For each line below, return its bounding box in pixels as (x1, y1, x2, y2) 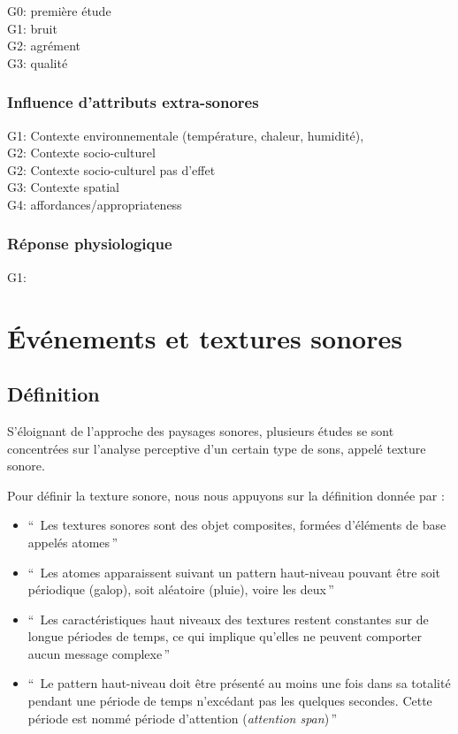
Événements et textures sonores (7, 319, 402, 356)
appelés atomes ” (27, 532, 118, 551)
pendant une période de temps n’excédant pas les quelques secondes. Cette (27, 692, 432, 710)
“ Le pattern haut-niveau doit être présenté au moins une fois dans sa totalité (27, 674, 451, 692)
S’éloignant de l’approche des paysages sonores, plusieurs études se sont (7, 421, 394, 440)
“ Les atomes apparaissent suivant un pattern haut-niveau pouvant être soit (27, 562, 441, 581)
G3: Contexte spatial (7, 178, 119, 196)
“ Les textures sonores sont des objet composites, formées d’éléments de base (27, 516, 447, 534)
